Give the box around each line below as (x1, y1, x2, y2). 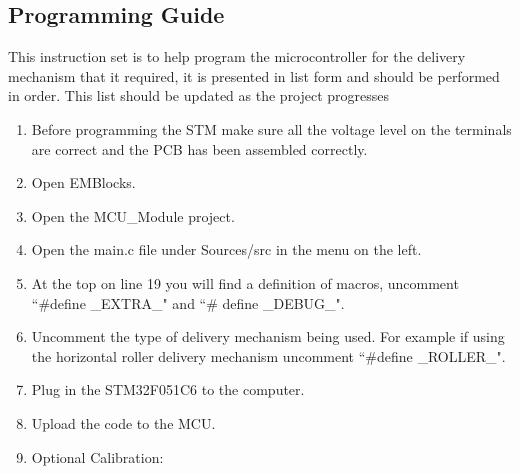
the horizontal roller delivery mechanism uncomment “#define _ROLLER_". (31, 345, 506, 366)
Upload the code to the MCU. (31, 412, 216, 433)
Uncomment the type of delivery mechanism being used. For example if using (31, 326, 505, 347)
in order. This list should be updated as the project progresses (8, 85, 390, 106)
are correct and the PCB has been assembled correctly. (31, 138, 368, 159)
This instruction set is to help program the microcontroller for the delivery (8, 46, 466, 67)
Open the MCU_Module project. (31, 205, 235, 226)
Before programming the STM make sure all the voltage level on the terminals (31, 118, 512, 139)
